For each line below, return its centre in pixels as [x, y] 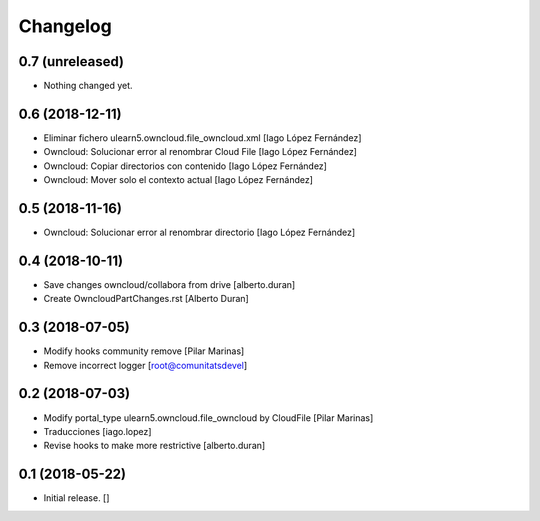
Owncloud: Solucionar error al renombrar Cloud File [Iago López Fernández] [200, 152]
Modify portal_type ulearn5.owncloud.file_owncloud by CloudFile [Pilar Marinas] [208, 417]
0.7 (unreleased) [71, 61]
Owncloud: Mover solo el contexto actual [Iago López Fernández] [178, 180]
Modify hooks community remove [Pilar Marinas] [144, 351]
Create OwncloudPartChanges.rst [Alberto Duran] [146, 299]
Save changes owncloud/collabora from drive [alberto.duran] [169, 284]
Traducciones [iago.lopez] [97, 431]
